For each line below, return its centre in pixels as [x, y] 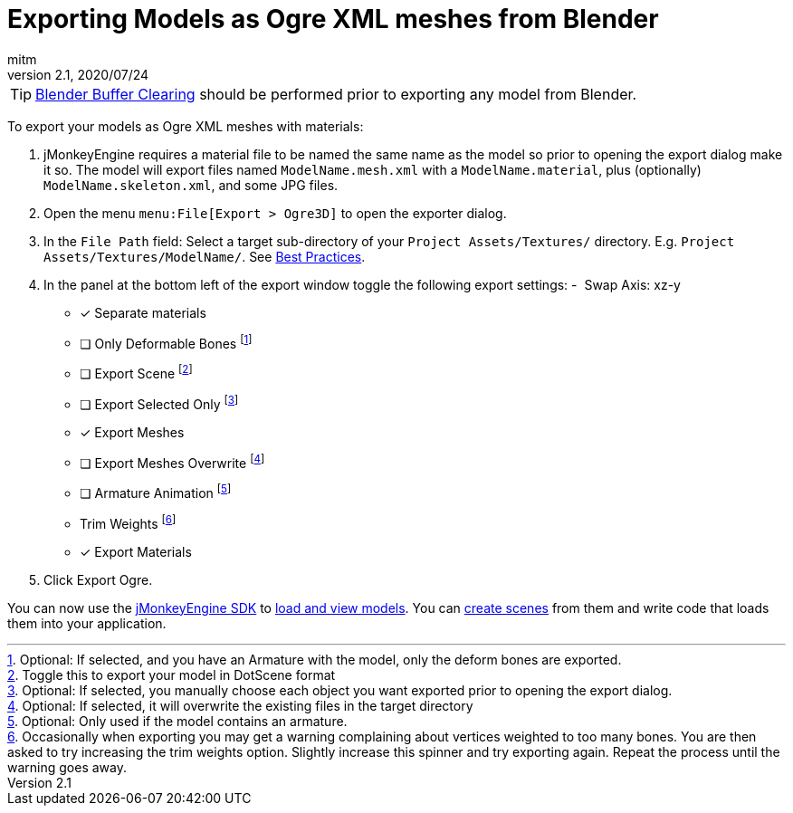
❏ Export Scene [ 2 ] [136, 373]
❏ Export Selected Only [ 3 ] [159, 403]
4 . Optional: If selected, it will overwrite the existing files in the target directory [240, 705]
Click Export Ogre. [98, 579]
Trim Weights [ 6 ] [128, 522]
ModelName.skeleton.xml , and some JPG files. [191, 185]
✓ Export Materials [136, 551]
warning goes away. [67, 767]
